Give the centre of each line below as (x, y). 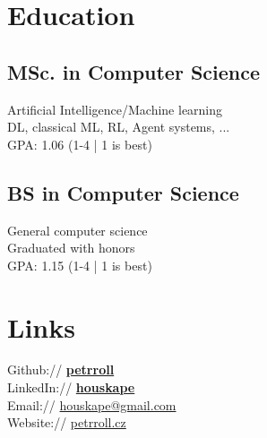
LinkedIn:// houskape (71, 387)
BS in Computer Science (123, 192)
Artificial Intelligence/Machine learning (115, 109)
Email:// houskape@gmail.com (92, 404)
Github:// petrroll (61, 369)
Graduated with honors (71, 248)
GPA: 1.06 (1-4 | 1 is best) (80, 144)
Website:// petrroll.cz (67, 422)
